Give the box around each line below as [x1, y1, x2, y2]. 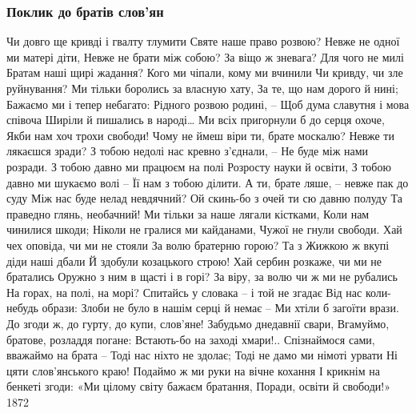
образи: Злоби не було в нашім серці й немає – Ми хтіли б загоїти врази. [42, 299, 399, 316]
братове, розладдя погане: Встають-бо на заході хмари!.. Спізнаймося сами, [6, 331, 375, 347]
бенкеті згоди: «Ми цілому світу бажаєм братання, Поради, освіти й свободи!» [6, 378, 390, 395]
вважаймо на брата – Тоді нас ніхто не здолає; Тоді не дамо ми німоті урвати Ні [6, 347, 398, 363]
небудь [6, 299, 38, 316]
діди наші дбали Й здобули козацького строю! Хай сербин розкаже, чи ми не [6, 252, 382, 269]
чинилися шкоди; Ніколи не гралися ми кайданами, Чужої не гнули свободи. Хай [6, 221, 402, 238]
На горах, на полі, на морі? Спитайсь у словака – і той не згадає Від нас [6, 283, 362, 300]
